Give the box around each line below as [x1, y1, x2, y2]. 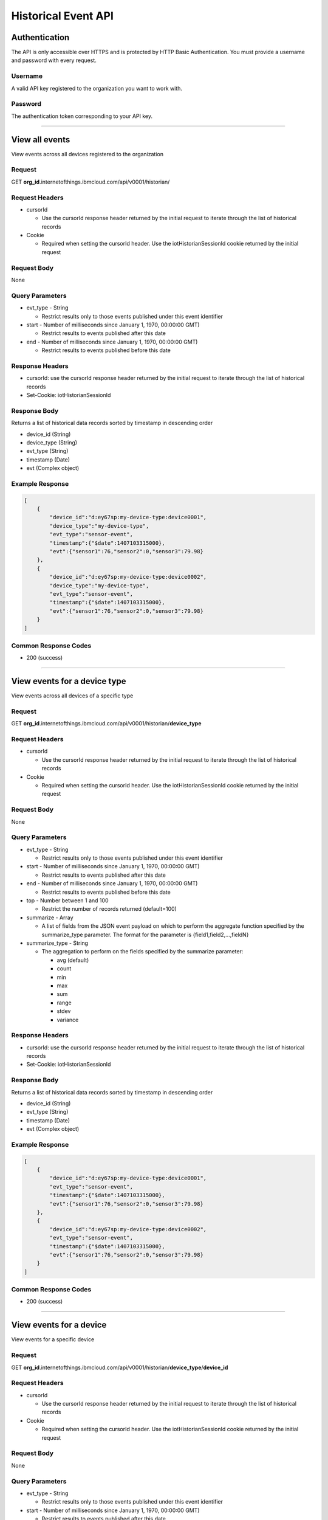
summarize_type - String [26, 939, 88, 947]
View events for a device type [11, 676, 127, 686]
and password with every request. [11, 57, 97, 64]
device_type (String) [26, 438, 78, 446]
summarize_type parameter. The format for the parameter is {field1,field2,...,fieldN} [41, 931, 249, 938]
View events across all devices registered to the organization [11, 150, 164, 157]
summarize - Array [26, 914, 73, 921]
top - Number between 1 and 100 [26, 897, 109, 904]
